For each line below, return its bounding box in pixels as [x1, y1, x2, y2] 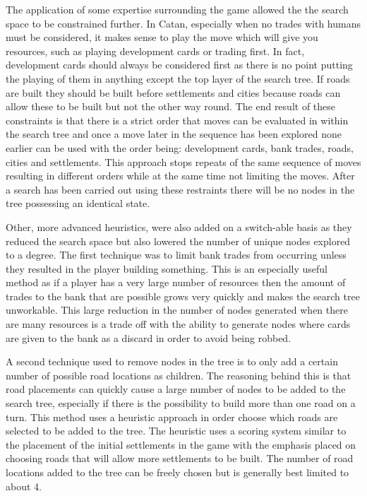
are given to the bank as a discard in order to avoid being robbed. [6, 330, 291, 345]
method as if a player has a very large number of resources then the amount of [6, 275, 346, 290]
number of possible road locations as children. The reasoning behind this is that [6, 367, 351, 382]
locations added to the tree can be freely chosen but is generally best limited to [6, 465, 349, 479]
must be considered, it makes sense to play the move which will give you [6, 30, 318, 45]
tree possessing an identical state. [6, 196, 150, 211]
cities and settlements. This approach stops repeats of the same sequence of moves [6, 154, 361, 169]
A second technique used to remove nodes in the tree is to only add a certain [6, 354, 338, 369]
